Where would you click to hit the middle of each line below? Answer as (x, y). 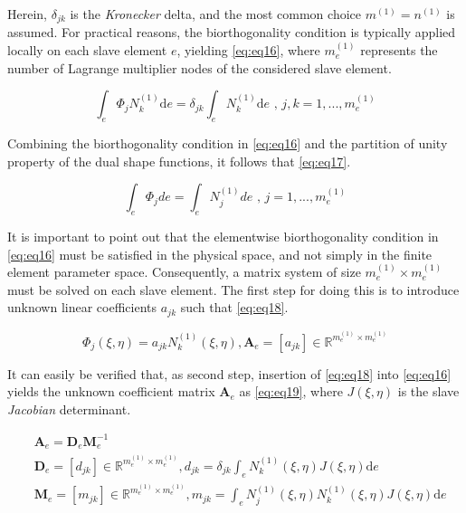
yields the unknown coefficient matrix (111, 391)
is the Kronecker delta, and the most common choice (215, 14)
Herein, (27, 14)
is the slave (428, 391)
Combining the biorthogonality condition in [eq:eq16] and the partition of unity (228, 143)
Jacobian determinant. (69, 408)
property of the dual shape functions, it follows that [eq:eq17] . (179, 161)
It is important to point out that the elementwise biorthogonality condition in (223, 237)
